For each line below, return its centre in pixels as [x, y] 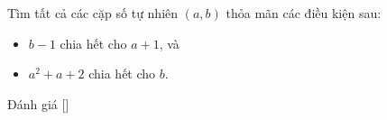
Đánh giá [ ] [38, 103]
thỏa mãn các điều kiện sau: [304, 13]
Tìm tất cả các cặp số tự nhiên [93, 13]
